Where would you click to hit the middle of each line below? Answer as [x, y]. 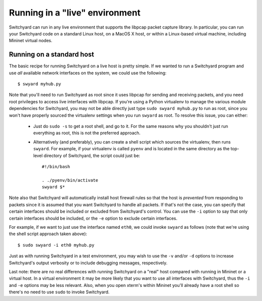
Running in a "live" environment [75, 13]
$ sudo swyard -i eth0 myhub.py [56, 245]
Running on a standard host [52, 55]
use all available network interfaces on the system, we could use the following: [88, 73]
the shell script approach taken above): [48, 234]
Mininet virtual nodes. [31, 41]
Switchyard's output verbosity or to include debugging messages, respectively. [88, 263]
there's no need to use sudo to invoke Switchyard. [59, 292]
